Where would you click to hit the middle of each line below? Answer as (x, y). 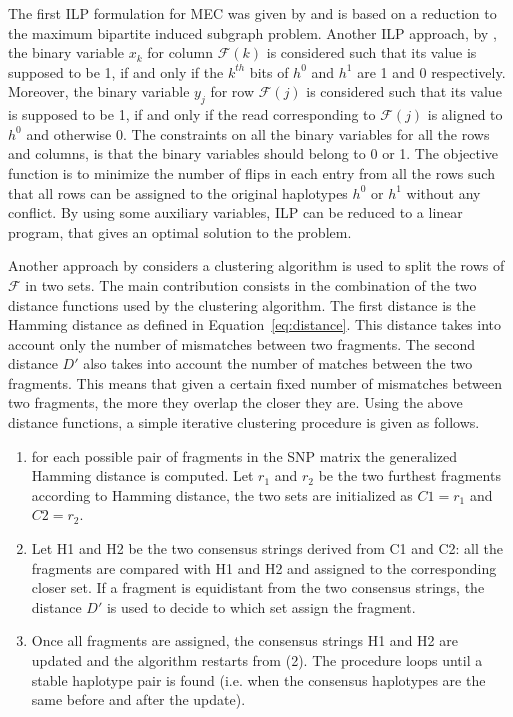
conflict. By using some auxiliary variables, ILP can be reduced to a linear (235, 212)
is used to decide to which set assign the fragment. (261, 606)
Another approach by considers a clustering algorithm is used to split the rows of (256, 265)
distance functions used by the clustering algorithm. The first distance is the (242, 304)
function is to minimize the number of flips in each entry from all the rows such (251, 172)
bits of (269, 71)
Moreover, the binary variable (99, 91)
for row (232, 91)
